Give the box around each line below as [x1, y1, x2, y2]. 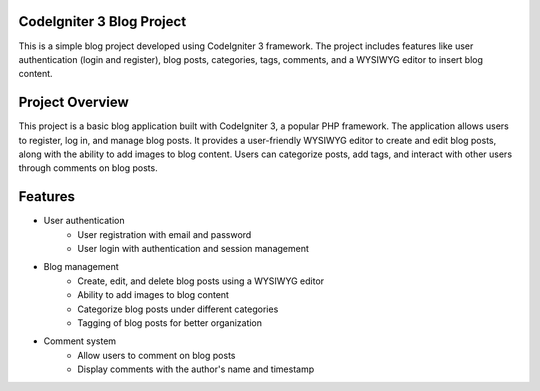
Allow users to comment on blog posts [77, 349, 236, 361]
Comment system [43, 335, 117, 347]
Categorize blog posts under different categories [77, 303, 279, 315]
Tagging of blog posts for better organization [77, 317, 263, 329]
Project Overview [18, 94, 129, 111]
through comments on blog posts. [18, 162, 159, 174]
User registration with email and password [77, 228, 252, 240]
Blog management [43, 261, 119, 273]
